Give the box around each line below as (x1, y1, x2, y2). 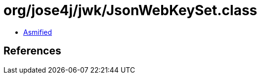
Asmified (23, 27, 52, 36)
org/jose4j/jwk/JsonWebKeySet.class (3, 2, 258, 19)
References (3, 45, 61, 57)
